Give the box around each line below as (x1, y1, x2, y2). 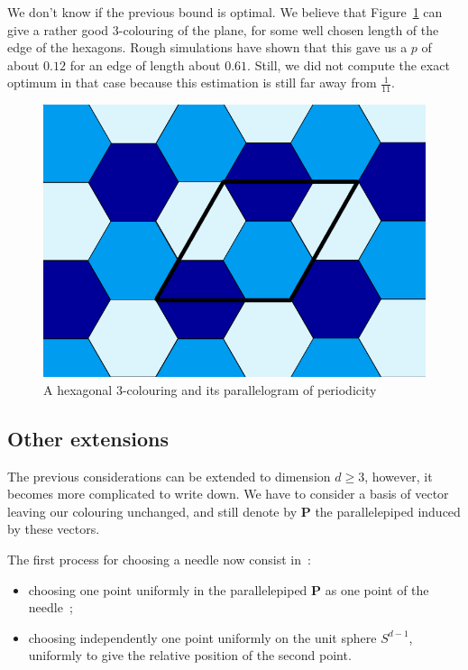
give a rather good (7, 20, 109, 39)
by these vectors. (7, 519, 100, 538)
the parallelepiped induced (315, 501, 461, 520)
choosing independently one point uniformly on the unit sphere (28, 628, 377, 647)
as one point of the (325, 580, 429, 599)
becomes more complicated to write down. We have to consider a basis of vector (7, 484, 449, 503)
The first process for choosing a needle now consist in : (7, 550, 311, 569)
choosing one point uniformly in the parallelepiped (28, 580, 307, 599)
